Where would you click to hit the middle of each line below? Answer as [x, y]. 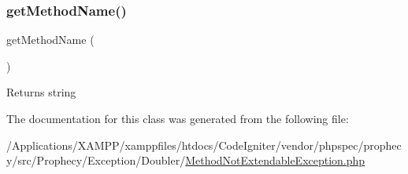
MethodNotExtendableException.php [275, 160]
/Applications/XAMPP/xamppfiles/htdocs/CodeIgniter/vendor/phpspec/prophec [204, 145]
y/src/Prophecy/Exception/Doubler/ [96, 160]
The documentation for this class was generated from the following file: [178, 118]
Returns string [41, 92]
